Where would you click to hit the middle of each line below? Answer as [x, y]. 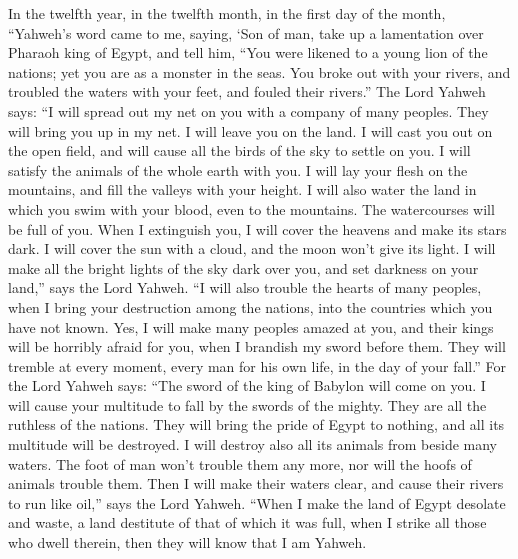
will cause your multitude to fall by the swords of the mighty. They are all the [247, 404]
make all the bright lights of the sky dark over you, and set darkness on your [243, 267]
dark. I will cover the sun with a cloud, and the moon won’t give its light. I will [252, 248]
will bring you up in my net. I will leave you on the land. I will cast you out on [250, 130]
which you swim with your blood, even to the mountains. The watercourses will [251, 208]
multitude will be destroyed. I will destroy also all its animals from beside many [253, 444]
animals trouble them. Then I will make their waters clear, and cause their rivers [256, 483]
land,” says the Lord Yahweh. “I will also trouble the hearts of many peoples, [245, 287]
